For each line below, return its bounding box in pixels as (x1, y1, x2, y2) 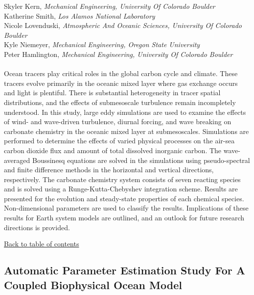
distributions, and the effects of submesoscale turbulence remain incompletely (4, 97, 236, 107)
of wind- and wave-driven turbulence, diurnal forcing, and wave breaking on (4, 116, 231, 127)
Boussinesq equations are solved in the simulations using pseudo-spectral (32, 155, 250, 165)
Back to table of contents (4, 239, 79, 249)
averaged (4, 155, 30, 165)
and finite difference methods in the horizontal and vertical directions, (4, 164, 214, 175)
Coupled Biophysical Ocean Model (4, 277, 182, 292)
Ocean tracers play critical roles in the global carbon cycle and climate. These (4, 68, 238, 79)
